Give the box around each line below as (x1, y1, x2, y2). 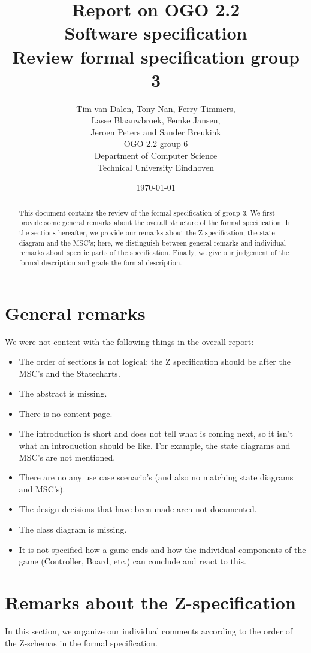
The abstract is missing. (19, 387, 107, 400)
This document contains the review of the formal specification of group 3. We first (19, 207, 275, 217)
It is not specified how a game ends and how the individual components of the (19, 543, 306, 555)
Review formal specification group (12, 44, 300, 68)
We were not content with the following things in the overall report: (5, 335, 254, 347)
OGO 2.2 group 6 (123, 137, 188, 150)
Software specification (64, 20, 247, 45)
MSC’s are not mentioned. (19, 451, 116, 463)
